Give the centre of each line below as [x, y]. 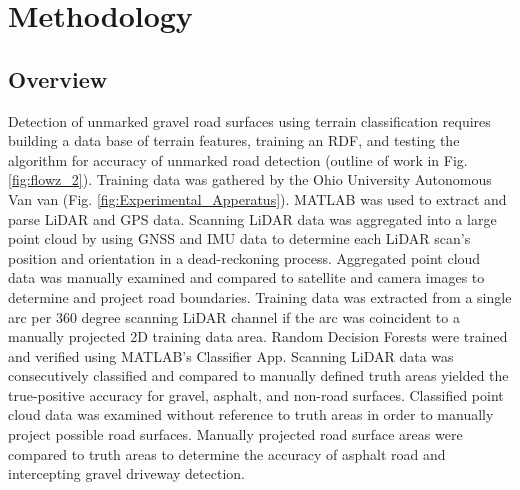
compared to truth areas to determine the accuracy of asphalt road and [227, 453]
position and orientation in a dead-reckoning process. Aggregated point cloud [244, 257]
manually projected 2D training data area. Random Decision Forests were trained [258, 336]
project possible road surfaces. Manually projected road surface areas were [235, 434]
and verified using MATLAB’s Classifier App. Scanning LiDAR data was [231, 355]
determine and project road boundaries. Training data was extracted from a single [260, 296]
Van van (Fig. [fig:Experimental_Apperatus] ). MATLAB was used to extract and [257, 198]
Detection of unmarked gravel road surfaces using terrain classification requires [249, 120]
